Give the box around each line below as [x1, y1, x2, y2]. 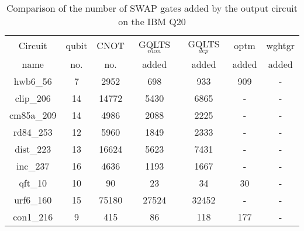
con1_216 [13, 209, 53, 223]
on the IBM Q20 [118, 15, 186, 28]
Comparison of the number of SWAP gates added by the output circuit [6, 1, 298, 15]
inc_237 [16, 158, 50, 173]
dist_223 [15, 142, 51, 156]
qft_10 [19, 175, 47, 189]
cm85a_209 [9, 108, 57, 122]
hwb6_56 [13, 74, 52, 88]
